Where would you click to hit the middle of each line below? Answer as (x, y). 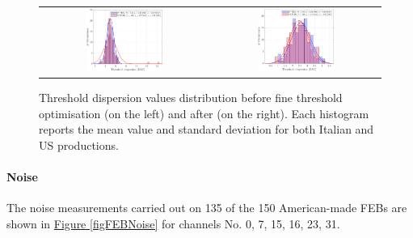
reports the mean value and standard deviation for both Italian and (206, 129)
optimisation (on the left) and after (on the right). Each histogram (204, 113)
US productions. (79, 144)
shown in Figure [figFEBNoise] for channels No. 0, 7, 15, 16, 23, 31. (173, 223)
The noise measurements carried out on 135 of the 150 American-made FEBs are (207, 208)
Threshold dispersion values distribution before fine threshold (191, 98)
